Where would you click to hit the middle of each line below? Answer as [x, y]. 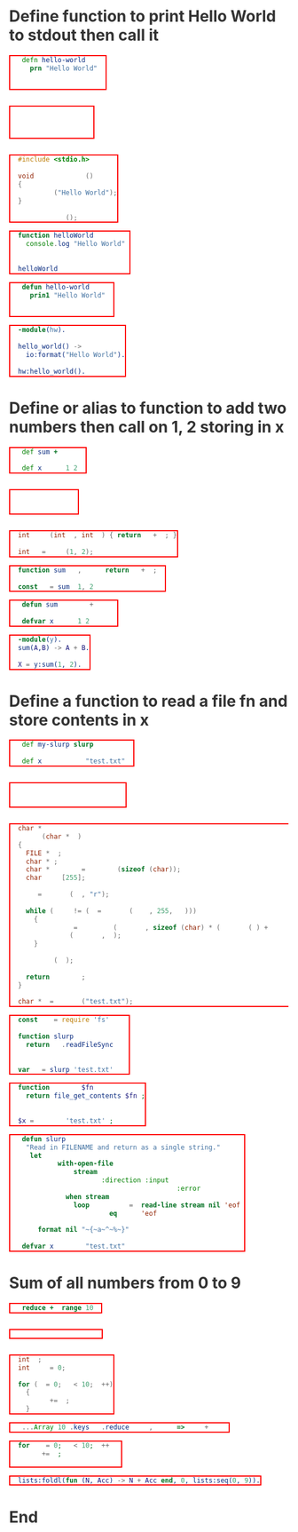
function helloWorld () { [66, 236]
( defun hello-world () [60, 287]
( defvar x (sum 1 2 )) [58, 622]
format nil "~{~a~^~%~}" [83, 1230]
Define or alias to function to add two [148, 408]
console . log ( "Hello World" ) [78, 244]
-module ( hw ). [42, 330]
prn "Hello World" [64, 68]
